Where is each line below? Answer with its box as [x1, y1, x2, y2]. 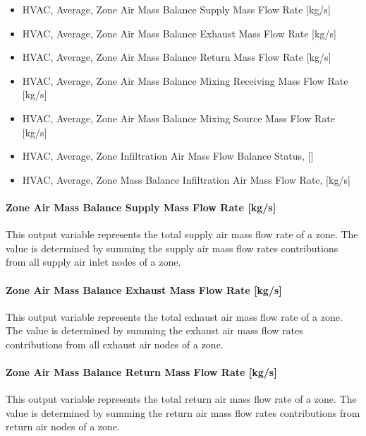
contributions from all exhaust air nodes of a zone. [6, 336, 224, 351]
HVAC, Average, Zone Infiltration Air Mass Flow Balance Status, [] [22, 148, 314, 163]
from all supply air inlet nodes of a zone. [6, 254, 181, 269]
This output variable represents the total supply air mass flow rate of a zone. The [6, 227, 358, 242]
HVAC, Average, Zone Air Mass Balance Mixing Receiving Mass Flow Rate [22, 73, 348, 88]
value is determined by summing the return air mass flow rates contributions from [6, 405, 360, 420]
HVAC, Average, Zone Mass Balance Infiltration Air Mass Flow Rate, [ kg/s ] [22, 172, 350, 187]
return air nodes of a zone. [6, 419, 120, 434]
